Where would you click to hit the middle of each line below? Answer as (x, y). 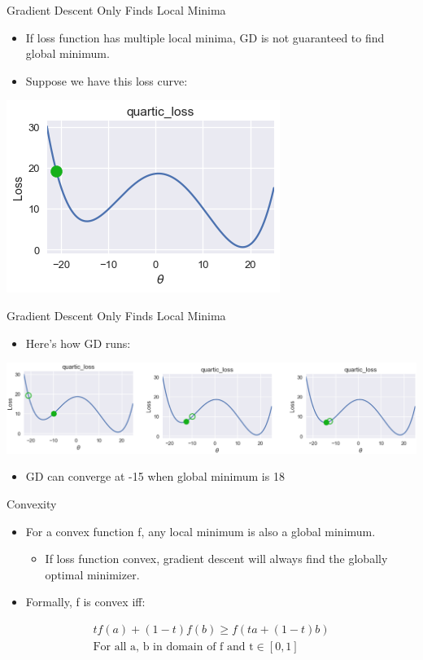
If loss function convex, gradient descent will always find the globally (216, 559)
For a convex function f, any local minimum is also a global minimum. (201, 531)
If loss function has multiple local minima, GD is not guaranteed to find (205, 37)
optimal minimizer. (92, 574)
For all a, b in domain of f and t (173, 647)
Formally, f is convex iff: (85, 602)
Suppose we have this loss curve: (107, 80)
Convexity (32, 504)
